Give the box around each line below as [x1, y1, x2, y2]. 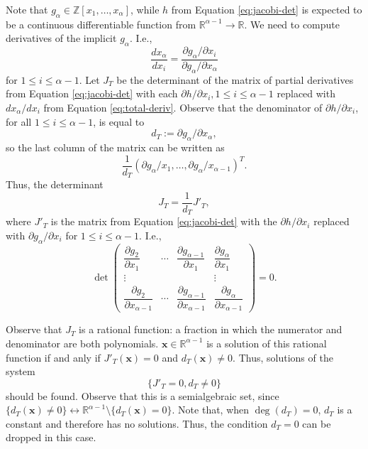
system [6, 364, 35, 379]
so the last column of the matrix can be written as [6, 139, 225, 154]
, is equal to [93, 114, 145, 129]
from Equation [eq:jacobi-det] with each [6, 86, 178, 101]
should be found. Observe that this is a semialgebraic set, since [6, 388, 279, 403]
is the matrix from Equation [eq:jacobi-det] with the [50, 214, 277, 229]
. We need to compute [244, 16, 340, 31]
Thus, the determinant [6, 177, 104, 192]
